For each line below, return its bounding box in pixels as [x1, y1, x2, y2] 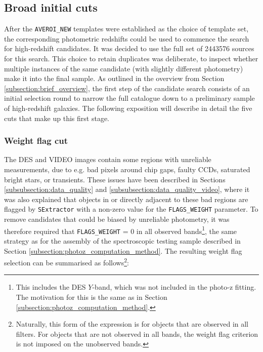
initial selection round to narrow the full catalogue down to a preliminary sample [4, 93, 255, 103]
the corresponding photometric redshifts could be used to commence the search [4, 33, 249, 44]
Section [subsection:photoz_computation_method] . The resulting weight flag [4, 245, 242, 256]
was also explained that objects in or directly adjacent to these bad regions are [4, 193, 248, 204]
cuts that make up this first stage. [4, 112, 109, 123]
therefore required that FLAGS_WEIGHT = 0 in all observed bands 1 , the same [4, 224, 237, 236]
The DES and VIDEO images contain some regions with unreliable [4, 154, 211, 165]
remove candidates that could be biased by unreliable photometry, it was [4, 214, 230, 224]
